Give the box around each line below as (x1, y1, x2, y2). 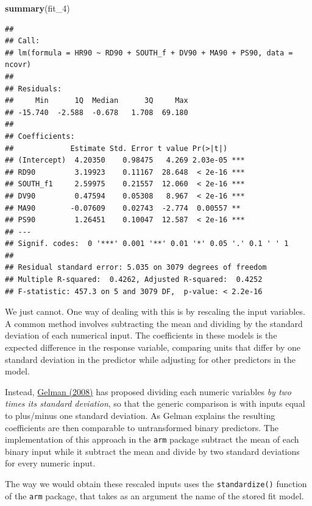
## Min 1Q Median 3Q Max (5, 96, 188, 105)
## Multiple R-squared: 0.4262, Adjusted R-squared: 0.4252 (5, 275, 263, 284)
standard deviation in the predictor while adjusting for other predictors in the (5, 353, 296, 365)
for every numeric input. (5, 457, 96, 469)
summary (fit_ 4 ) (5, 2, 70, 14)
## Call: (5, 37, 40, 46)
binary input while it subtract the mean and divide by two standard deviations (5, 445, 300, 457)
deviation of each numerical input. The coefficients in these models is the (5, 329, 277, 342)
